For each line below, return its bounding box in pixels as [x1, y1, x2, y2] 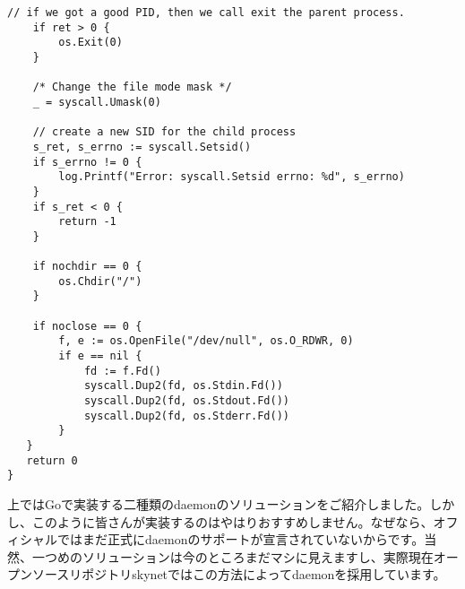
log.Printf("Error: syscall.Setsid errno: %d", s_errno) [58, 170, 405, 184]
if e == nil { [58, 350, 142, 363]
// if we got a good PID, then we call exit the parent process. [7, 6, 405, 19]
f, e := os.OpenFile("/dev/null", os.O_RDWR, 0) [58, 334, 354, 348]
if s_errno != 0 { [32, 155, 142, 169]
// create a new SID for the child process [32, 126, 297, 139]
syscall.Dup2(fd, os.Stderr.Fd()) [83, 409, 289, 422]
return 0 [26, 454, 78, 467]
